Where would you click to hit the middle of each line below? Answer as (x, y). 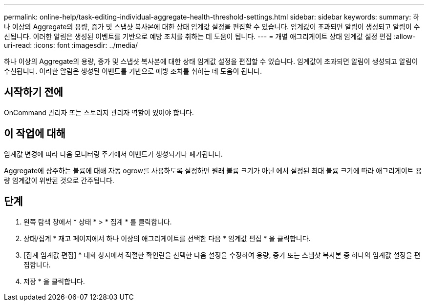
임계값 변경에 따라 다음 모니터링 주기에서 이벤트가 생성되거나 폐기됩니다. (113, 154)
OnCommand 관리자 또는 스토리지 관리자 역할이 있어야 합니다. (99, 112)
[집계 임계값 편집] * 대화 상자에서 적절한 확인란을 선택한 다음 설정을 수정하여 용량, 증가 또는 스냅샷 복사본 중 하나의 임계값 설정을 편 (222, 255)
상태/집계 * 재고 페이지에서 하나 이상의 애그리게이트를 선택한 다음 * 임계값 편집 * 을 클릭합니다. (167, 238)
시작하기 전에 (33, 92)
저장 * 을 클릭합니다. (54, 281)
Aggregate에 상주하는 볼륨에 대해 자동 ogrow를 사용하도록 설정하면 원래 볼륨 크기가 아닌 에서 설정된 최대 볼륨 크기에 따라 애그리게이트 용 (213, 170)
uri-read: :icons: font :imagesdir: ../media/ (71, 45)
